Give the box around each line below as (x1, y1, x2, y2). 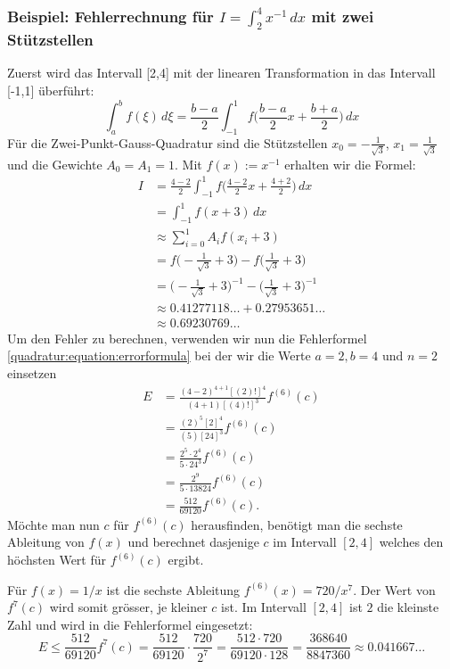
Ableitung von (7, 533, 85, 551)
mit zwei (311, 4, 374, 27)
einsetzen (7, 363, 57, 382)
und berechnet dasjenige (127, 533, 259, 551)
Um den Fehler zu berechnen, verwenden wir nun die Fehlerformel (7, 328, 367, 347)
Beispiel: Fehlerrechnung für (7, 4, 214, 27)
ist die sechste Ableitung (106, 580, 241, 599)
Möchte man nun (7, 515, 100, 533)
